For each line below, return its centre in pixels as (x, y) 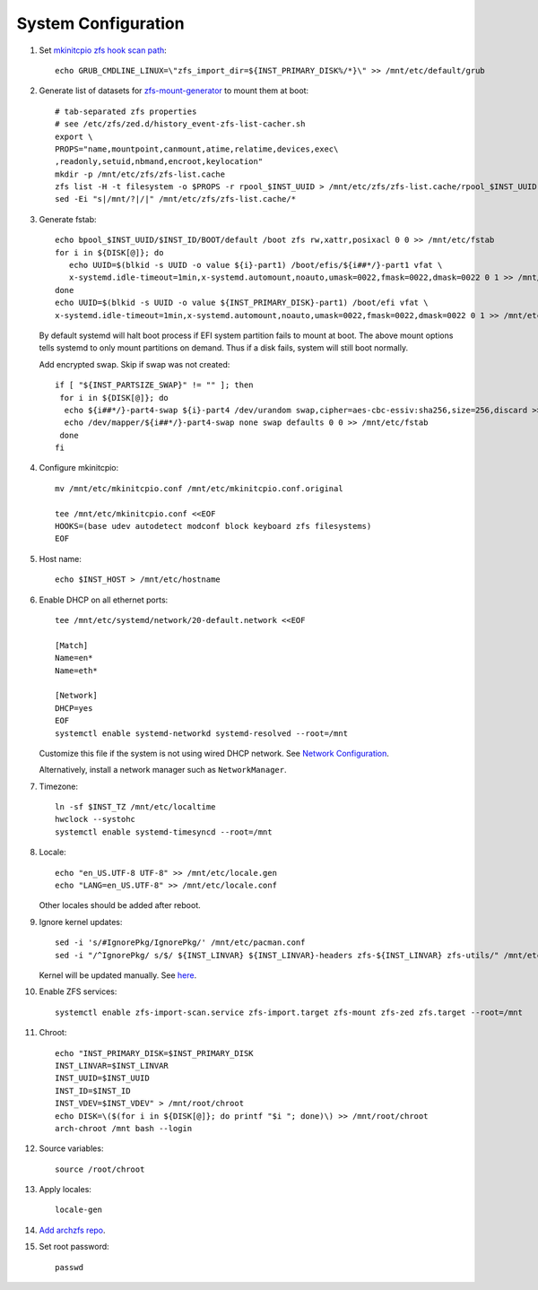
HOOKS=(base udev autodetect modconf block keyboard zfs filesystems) (213, 526)
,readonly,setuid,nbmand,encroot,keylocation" (159, 162)
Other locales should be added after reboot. (120, 905)
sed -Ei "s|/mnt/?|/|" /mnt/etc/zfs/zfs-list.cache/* (175, 199)
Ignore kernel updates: (81, 922)
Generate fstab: (68, 219)
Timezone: (59, 786)
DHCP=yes (74, 708)
